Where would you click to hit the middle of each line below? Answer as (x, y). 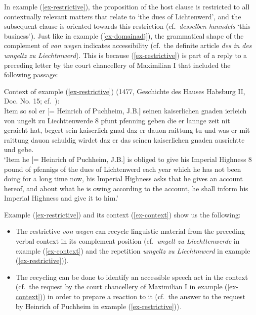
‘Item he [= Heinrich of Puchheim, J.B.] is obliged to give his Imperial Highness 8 (128, 159)
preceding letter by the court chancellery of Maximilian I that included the (117, 65)
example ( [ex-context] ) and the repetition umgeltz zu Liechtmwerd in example (133, 250)
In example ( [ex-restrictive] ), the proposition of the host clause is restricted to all (127, 6)
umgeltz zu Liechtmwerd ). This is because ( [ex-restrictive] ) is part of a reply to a (126, 55)
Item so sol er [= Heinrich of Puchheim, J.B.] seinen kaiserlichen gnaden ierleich (125, 110)
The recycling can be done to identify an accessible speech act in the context (132, 277)
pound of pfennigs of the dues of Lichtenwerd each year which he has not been (123, 169)
